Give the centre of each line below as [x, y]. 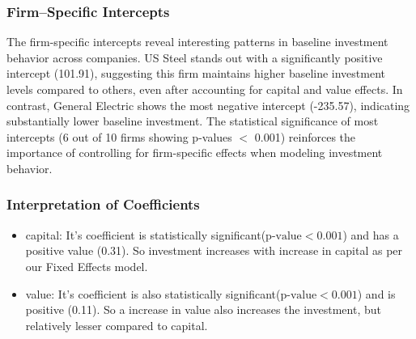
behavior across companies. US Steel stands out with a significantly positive [195, 57]
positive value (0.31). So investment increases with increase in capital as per [214, 250]
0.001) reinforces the [305, 136]
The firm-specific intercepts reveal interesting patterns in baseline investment [197, 42]
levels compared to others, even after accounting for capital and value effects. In [205, 89]
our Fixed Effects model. [87, 266]
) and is [376, 293]
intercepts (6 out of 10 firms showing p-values [119, 136]
